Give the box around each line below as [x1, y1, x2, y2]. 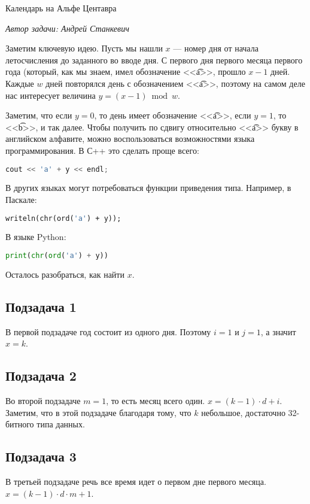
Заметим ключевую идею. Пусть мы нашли [5, 42, 163, 54]
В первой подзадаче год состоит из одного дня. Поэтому [5, 325, 211, 338]
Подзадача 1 [5, 297, 77, 315]
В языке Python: [5, 230, 66, 243]
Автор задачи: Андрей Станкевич [5, 22, 129, 34]
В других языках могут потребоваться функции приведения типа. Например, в [5, 181, 291, 194]
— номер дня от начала [173, 42, 259, 54]
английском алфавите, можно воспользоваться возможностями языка [5, 132, 255, 145]
